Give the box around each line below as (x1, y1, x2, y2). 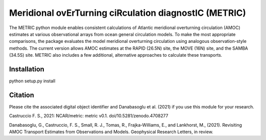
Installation (9, 65, 44, 73)
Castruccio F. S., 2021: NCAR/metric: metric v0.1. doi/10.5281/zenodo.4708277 (9, 113, 168, 119)
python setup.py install (9, 78, 56, 84)
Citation (9, 91, 34, 99)
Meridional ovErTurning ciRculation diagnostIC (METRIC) (9, 7, 246, 18)
